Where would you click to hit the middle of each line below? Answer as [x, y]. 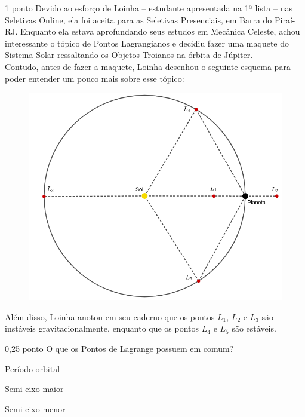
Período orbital [33, 368]
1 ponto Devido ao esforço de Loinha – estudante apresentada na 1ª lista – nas [149, 8]
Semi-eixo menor [35, 408]
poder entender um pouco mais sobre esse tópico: [95, 78]
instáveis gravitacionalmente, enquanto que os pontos [102, 328]
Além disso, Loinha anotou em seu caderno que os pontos [110, 316]
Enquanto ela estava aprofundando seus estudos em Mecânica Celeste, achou [160, 31]
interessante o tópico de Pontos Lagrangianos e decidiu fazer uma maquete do [147, 43]
